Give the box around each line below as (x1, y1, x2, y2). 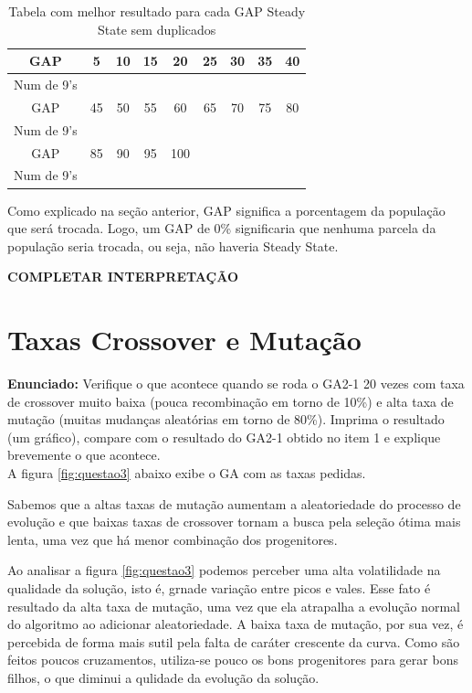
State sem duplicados (98, 19, 216, 38)
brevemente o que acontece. (7, 445, 161, 464)
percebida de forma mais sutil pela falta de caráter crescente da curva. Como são (7, 632, 460, 651)
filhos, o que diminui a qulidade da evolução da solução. (7, 667, 320, 687)
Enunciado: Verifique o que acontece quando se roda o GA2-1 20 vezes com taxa (7, 374, 465, 392)
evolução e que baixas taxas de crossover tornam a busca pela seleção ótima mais (7, 512, 461, 531)
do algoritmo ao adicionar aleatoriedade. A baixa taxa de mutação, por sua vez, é (7, 614, 464, 634)
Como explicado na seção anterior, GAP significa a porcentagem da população (7, 200, 446, 219)
